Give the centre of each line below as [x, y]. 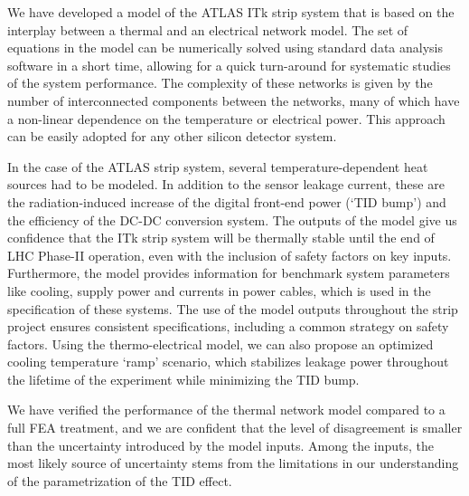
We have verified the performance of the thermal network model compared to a [226, 410]
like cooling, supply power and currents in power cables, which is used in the [219, 290]
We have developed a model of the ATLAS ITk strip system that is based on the [231, 12]
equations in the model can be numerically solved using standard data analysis [225, 48]
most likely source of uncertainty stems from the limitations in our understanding [233, 463]
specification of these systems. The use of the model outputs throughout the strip [233, 308]
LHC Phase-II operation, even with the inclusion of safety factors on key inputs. [230, 255]
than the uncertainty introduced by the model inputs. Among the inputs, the [221, 445]
